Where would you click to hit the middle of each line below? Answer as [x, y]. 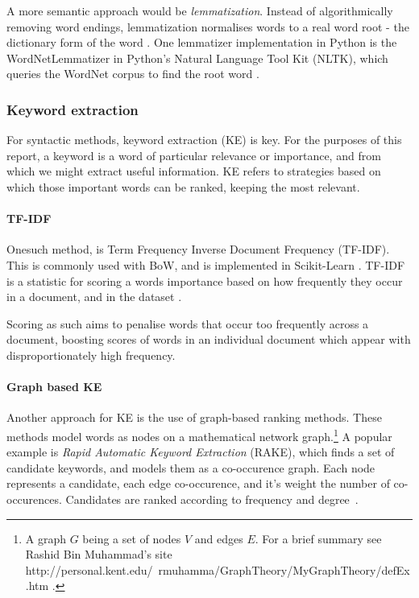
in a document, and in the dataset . [94, 297]
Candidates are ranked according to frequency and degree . [212, 499]
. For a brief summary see [318, 538]
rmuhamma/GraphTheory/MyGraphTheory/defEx [284, 569]
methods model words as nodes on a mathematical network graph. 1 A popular [199, 435]
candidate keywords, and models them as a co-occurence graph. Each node [191, 467]
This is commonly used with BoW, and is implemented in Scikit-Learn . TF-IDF [206, 264]
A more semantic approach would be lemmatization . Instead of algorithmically [200, 10]
